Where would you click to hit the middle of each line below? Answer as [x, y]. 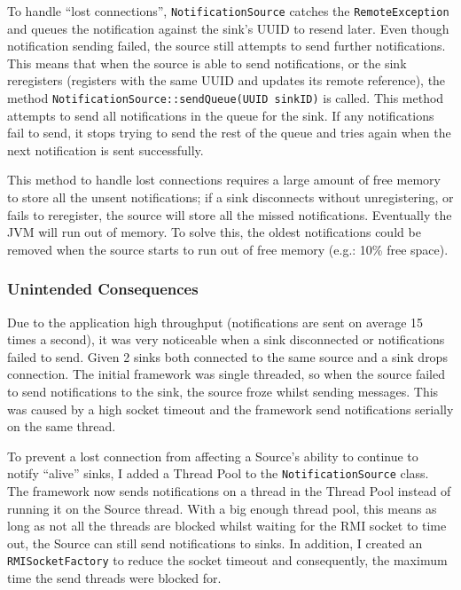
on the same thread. [62, 426]
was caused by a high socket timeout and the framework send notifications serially [230, 409]
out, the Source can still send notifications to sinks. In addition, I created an [215, 543]
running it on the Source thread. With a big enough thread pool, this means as [222, 508]
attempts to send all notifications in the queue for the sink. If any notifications [221, 115]
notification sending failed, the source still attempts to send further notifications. [227, 46]
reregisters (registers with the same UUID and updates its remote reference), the [227, 80]
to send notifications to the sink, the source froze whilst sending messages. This [223, 392]
